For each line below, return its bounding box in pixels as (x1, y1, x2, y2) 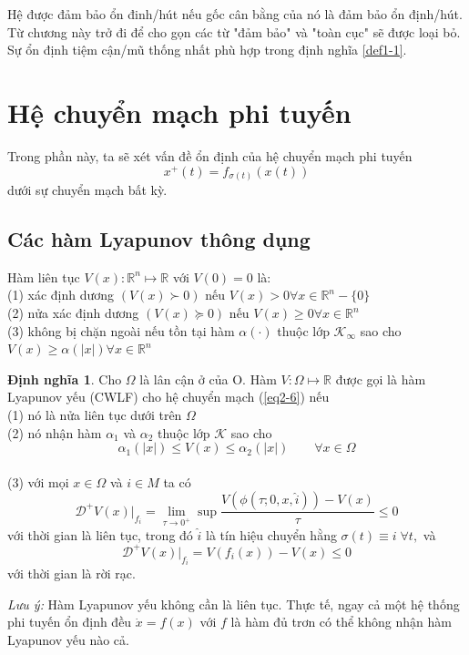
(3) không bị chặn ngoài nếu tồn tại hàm (7, 321, 235, 340)
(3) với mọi (7, 472, 69, 491)
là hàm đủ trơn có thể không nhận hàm (230, 612, 452, 631)
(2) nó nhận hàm (7, 423, 102, 442)
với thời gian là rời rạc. (7, 564, 136, 583)
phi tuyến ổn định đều (7, 612, 132, 631)
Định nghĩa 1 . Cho (7, 369, 122, 388)
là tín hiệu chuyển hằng (206, 525, 337, 544)
